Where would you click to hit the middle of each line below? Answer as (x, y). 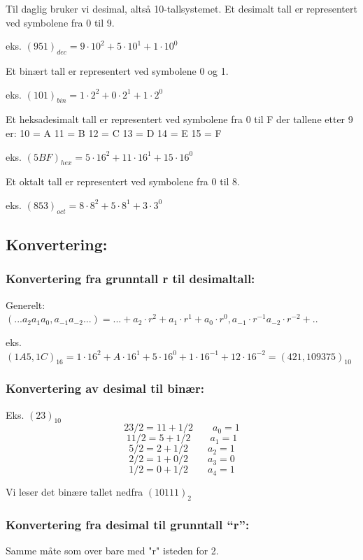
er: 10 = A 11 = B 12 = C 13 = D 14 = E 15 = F (114, 132)
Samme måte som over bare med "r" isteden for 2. (112, 551)
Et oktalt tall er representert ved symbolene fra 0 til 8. (123, 181)
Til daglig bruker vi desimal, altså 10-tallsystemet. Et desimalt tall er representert (181, 8)
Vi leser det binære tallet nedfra (74, 492)
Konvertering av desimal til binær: (105, 388)
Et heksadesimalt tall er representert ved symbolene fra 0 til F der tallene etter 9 (179, 119)
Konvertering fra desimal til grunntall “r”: (128, 525)
